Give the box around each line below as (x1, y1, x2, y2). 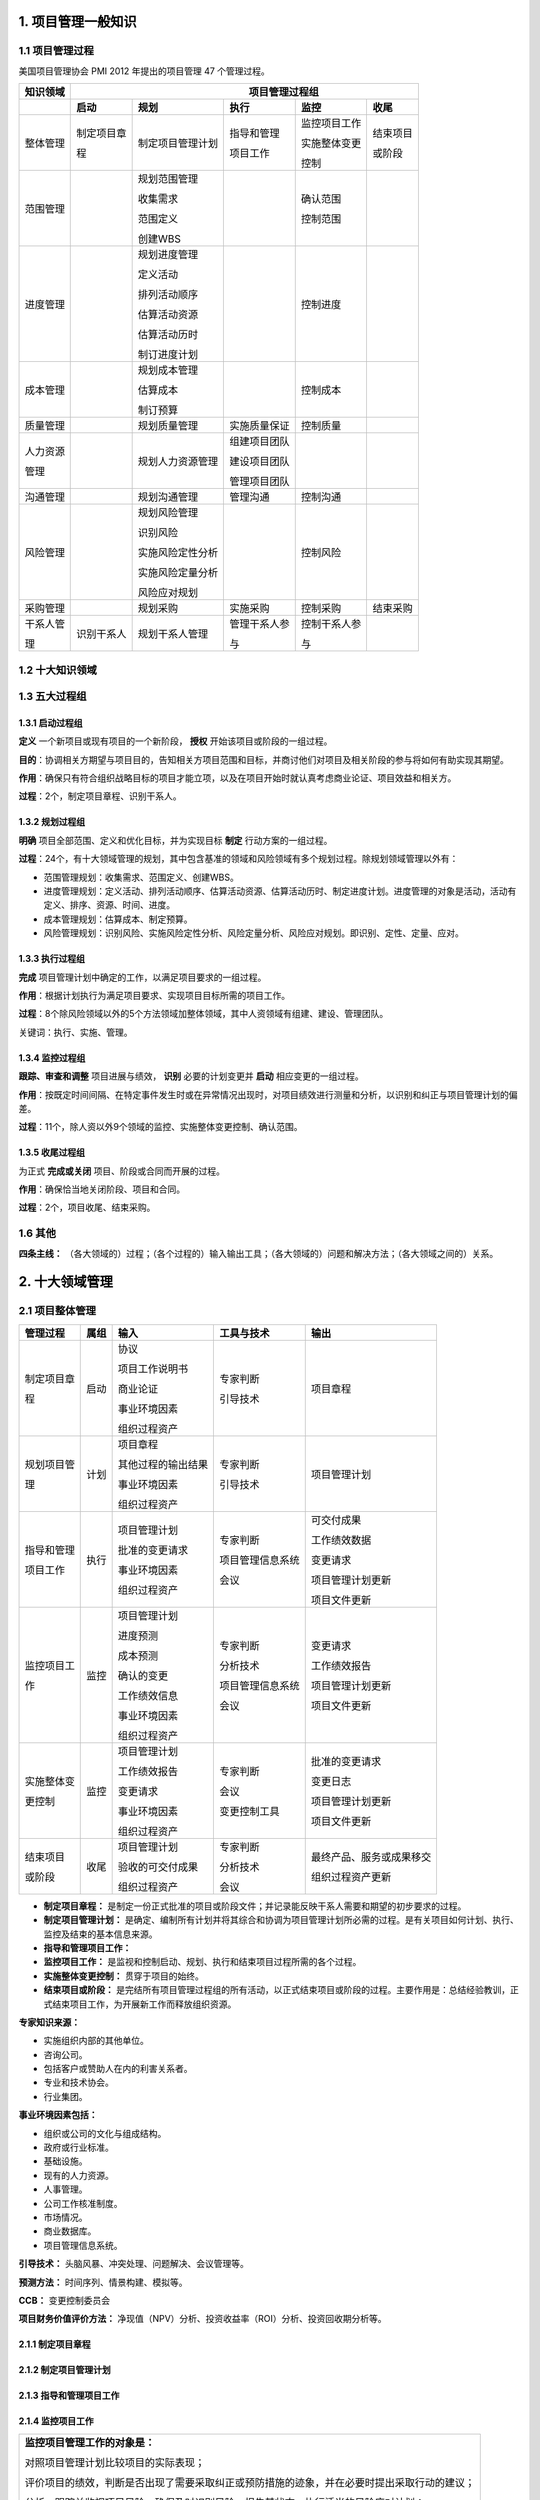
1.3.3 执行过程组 (18, 953, 85, 965)
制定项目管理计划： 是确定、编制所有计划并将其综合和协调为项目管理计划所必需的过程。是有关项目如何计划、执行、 (43, 1914, 519, 1926)
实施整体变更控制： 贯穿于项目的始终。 (43, 1970, 204, 1982)
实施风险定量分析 (137, 566, 219, 580)
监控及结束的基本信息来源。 (43, 1928, 158, 1940)
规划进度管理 (137, 248, 199, 262)
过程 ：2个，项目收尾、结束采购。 (18, 1201, 156, 1214)
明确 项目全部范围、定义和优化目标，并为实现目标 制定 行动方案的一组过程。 (18, 834, 333, 846)
